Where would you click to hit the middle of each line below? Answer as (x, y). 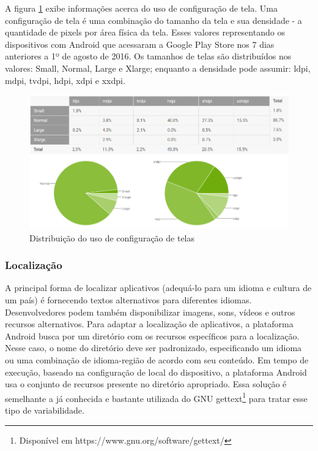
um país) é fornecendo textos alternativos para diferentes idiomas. (128, 300)
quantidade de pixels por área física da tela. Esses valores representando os (145, 32)
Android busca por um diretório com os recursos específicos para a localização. (152, 335)
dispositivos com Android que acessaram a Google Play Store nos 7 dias (140, 44)
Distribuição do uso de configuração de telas (112, 237)
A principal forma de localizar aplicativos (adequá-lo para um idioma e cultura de (158, 288)
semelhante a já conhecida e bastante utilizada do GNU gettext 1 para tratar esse (156, 397)
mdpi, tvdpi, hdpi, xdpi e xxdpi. (65, 80)
